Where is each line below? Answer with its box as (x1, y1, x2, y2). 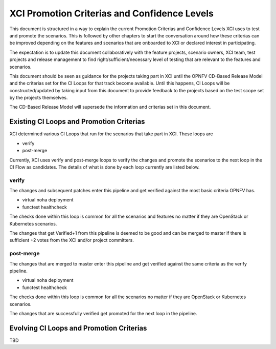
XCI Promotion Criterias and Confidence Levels (9, 8, 214, 19)
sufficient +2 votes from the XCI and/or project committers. (9, 237, 134, 243)
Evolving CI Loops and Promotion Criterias (9, 323, 147, 333)
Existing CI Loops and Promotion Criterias (9, 117, 145, 126)
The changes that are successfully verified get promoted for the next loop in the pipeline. (9, 310, 197, 316)
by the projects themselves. (9, 95, 68, 101)
